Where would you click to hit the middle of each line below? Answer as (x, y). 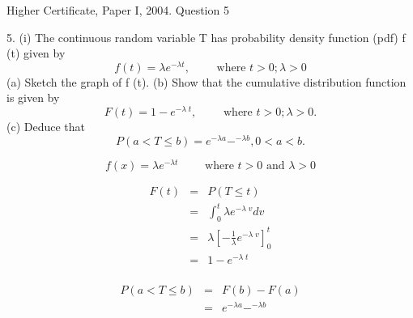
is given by (33, 98)
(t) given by (36, 53)
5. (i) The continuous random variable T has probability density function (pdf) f (206, 37)
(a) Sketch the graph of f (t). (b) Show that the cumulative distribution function (206, 81)
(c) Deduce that (46, 127)
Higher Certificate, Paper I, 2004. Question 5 (118, 10)
